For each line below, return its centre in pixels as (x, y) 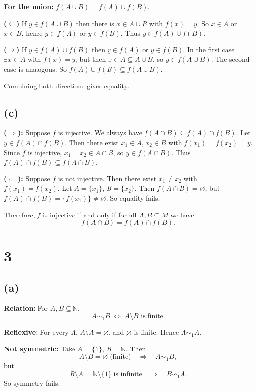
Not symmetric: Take (40, 348)
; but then (91, 59)
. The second (230, 59)
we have (182, 214)
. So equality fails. (133, 197)
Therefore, (19, 214)
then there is (95, 23)
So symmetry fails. (32, 383)
